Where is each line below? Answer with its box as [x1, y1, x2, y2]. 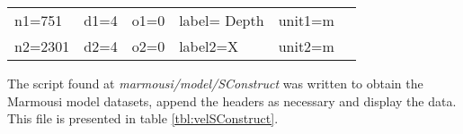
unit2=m [278, 36, 334, 56]
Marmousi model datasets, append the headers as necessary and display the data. [7, 91, 457, 110]
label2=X [179, 36, 238, 56]
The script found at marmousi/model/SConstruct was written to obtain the [7, 74, 423, 92]
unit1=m [278, 10, 334, 30]
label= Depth [179, 10, 264, 30]
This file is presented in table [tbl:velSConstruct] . [7, 109, 279, 128]
